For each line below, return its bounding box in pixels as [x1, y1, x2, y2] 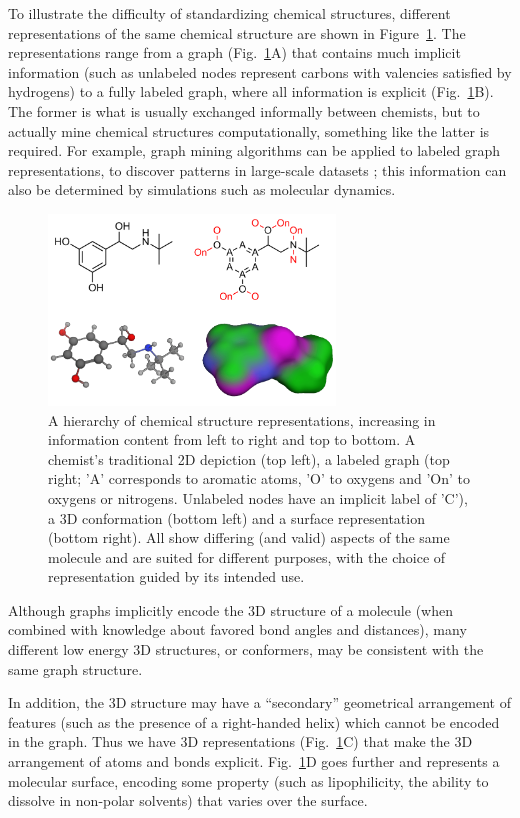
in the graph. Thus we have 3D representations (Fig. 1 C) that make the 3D [8, 731, 473, 752]
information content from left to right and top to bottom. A [48, 429, 416, 450]
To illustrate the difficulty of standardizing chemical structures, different [8, 3, 451, 23]
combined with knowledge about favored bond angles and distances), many [8, 619, 467, 640]
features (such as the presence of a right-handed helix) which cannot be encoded [8, 711, 500, 732]
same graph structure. [8, 658, 143, 679]
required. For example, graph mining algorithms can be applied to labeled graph [8, 140, 501, 161]
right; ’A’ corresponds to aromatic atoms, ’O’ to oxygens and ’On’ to [48, 468, 471, 489]
